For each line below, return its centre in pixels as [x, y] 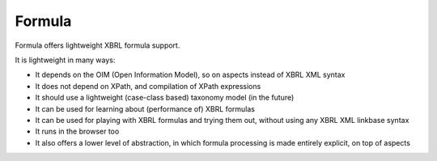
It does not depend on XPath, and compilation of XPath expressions [148, 86]
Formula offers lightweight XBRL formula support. [98, 45]
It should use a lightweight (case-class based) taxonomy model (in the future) [165, 98]
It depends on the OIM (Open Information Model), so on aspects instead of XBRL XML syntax [190, 75]
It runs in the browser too [77, 131]
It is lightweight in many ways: [65, 60]
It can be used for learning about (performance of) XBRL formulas [145, 108]
